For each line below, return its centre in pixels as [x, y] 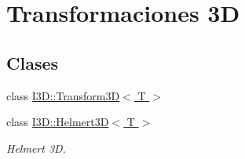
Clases [33, 62]
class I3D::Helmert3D [58, 122]
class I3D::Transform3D [63, 95]
